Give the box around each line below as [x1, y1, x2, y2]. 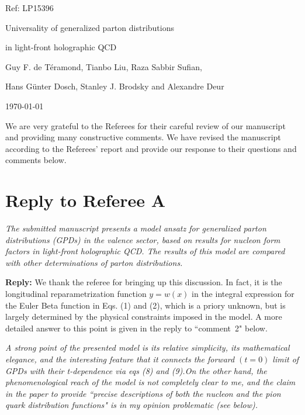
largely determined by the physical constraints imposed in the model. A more [5, 310, 282, 323]
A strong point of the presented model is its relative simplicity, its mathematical [5, 341, 290, 354]
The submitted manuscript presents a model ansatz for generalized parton [5, 222, 266, 234]
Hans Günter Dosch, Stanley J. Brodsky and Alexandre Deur [5, 80, 224, 92]
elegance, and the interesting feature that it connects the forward [5, 353, 235, 365]
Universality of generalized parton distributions [5, 21, 174, 33]
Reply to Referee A [5, 188, 166, 212]
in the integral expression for [192, 288, 294, 300]
